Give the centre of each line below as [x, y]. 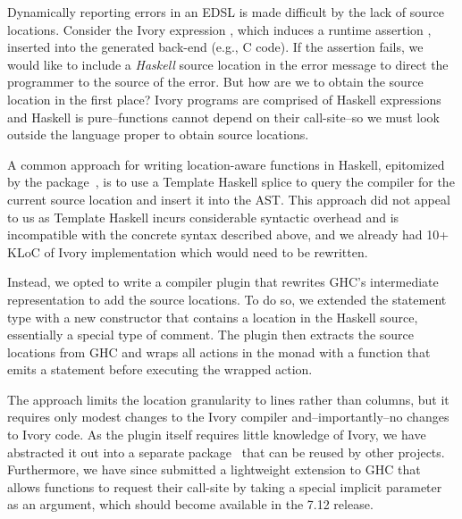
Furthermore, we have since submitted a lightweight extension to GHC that [214, 469]
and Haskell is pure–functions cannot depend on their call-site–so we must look [223, 117]
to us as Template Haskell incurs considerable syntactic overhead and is [203, 217]
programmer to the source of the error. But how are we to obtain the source [215, 82]
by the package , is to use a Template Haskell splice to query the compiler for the [231, 182]
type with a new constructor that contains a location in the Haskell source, [213, 317]
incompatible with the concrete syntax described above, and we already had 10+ [228, 234]
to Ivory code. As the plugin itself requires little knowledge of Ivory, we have [217, 435]
